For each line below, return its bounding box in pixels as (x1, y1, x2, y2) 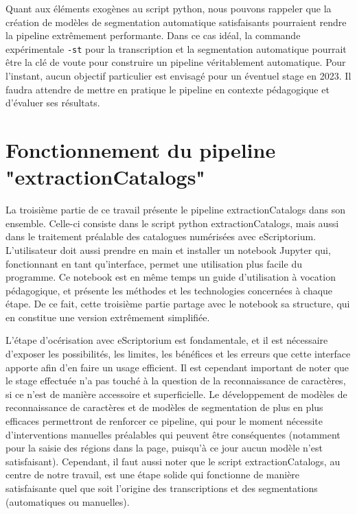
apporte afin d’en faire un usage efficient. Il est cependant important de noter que (5, 360, 349, 374)
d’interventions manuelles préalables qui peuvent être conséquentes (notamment (5, 427, 341, 441)
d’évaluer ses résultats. (5, 95, 100, 110)
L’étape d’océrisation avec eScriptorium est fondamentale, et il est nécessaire (5, 333, 328, 347)
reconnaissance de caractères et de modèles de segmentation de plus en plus (5, 400, 323, 414)
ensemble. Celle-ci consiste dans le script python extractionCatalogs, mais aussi (5, 215, 339, 230)
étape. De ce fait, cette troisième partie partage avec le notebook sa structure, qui (5, 296, 350, 311)
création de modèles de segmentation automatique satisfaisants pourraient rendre (5, 14, 347, 29)
